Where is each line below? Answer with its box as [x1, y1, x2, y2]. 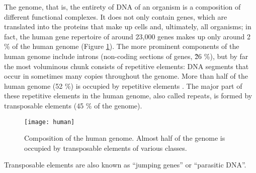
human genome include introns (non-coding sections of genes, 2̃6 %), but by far [4, 50, 248, 61]
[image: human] [24, 118, 75, 126]
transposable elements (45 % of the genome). [4, 100, 142, 110]
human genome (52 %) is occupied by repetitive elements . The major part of [4, 80, 242, 91]
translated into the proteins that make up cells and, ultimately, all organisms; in [4, 21, 251, 32]
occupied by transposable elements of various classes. [24, 142, 187, 153]
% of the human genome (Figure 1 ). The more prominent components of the [4, 41, 239, 51]
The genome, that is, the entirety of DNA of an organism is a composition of [4, 2, 241, 12]
